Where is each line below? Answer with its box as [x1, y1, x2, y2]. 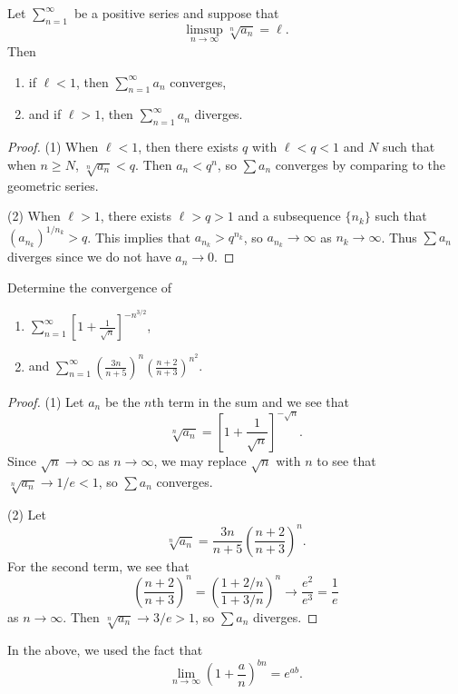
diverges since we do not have [7, 247, 171, 266]
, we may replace [153, 451, 247, 470]
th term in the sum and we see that [151, 392, 350, 411]
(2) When [7, 206, 61, 225]
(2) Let [7, 505, 46, 524]
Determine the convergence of [7, 277, 172, 296]
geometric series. [7, 175, 99, 194]
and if [28, 104, 62, 124]
